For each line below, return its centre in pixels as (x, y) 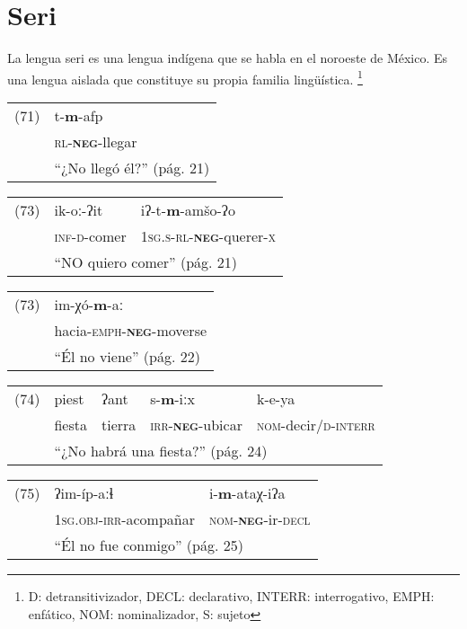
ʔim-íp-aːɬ (84, 492)
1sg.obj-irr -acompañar (124, 518)
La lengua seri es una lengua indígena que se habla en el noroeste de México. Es (228, 58)
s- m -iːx (172, 398)
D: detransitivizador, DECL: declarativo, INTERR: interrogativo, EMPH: (231, 595)
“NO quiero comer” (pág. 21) (146, 261)
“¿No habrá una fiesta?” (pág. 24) (161, 450)
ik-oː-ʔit (79, 209)
